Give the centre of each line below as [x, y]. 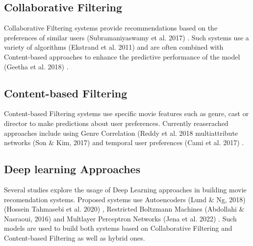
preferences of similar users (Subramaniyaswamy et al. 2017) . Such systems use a [126, 37]
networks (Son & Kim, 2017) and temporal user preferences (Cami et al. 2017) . [124, 142]
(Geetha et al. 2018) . [36, 66]
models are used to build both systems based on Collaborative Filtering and [118, 228]
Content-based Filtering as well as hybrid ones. [75, 237]
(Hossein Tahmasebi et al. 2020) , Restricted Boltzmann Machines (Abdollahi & [124, 209]
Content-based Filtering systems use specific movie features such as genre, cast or [126, 113]
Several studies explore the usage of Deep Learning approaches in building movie [125, 189]
